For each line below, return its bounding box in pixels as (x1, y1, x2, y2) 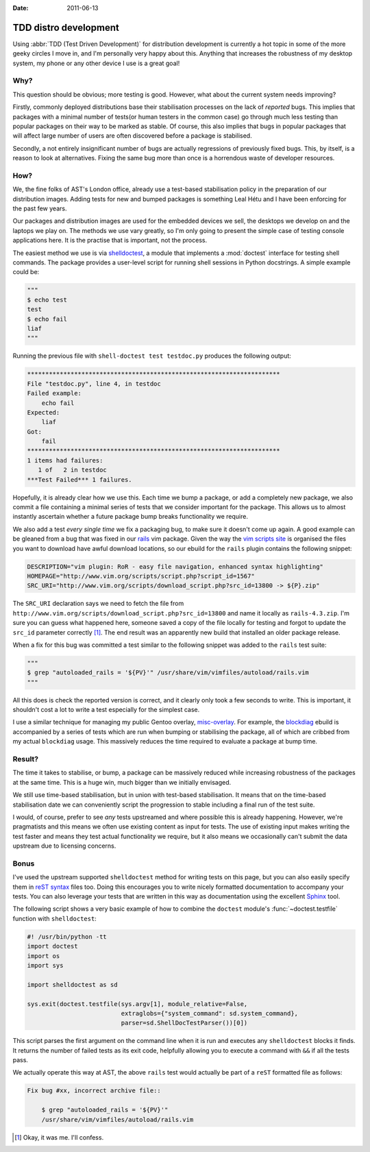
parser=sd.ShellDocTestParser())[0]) (121, 1019, 248, 1027)
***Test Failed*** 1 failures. (27, 476, 133, 483)
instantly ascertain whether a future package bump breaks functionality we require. (12, 513, 248, 521)
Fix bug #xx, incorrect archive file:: (27, 1087, 161, 1094)
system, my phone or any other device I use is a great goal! (12, 59, 180, 67)
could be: (12, 268, 40, 276)
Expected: (27, 408, 60, 416)
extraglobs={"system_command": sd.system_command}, (121, 1009, 298, 1017)
